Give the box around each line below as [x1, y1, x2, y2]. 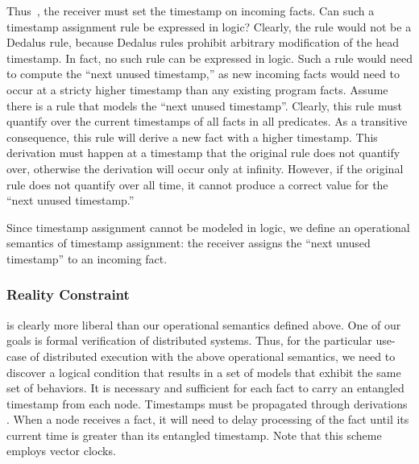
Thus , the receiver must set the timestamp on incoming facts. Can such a [6, 2, 375, 19]
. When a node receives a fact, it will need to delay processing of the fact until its [6, 411, 409, 428]
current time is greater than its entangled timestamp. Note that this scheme [6, 426, 382, 443]
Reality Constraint [6, 284, 130, 304]
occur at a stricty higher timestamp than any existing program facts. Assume [6, 81, 388, 97]
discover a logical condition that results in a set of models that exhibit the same [6, 363, 401, 380]
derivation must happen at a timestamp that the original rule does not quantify [6, 144, 400, 161]
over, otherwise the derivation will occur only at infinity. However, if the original [6, 159, 404, 176]
